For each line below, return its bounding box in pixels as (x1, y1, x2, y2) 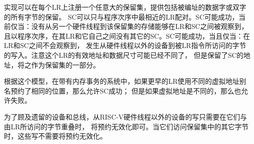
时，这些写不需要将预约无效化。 (4, 131, 107, 141)
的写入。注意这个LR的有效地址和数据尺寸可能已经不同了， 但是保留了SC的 (4, 49, 244, 60)
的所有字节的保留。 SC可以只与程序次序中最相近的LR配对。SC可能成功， (4, 11, 239, 22)
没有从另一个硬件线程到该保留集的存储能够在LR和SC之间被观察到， (31, 21, 248, 31)
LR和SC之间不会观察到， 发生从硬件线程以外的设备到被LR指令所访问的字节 (4, 40, 246, 50)
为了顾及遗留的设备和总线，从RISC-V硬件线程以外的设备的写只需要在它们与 (4, 111, 247, 121)
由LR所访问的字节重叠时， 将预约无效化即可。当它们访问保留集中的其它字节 (4, 121, 249, 131)
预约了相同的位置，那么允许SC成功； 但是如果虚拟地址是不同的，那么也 (10, 85, 241, 96)
